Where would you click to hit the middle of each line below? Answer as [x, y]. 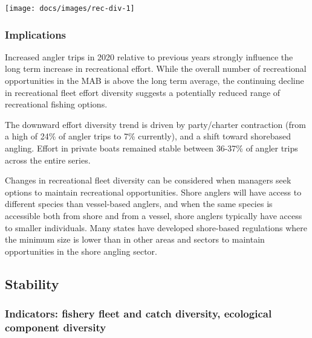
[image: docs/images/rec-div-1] [70, 8]
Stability [32, 283]
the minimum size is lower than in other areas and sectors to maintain [135, 239]
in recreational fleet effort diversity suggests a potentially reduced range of [143, 92]
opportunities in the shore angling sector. [81, 251]
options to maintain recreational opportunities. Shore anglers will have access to [153, 192]
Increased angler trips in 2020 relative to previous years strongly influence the [149, 56]
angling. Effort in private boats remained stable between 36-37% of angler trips [151, 148]
